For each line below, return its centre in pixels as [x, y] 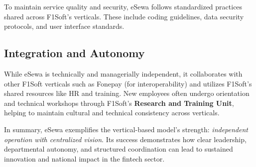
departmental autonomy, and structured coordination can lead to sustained [119, 149]
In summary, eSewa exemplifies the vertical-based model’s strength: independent [126, 129]
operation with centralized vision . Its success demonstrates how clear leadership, [125, 139]
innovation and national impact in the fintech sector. [84, 158]
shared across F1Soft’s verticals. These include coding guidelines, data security [124, 16]
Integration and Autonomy [74, 53]
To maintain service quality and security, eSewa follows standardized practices [123, 6]
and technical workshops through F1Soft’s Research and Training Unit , [119, 103]
